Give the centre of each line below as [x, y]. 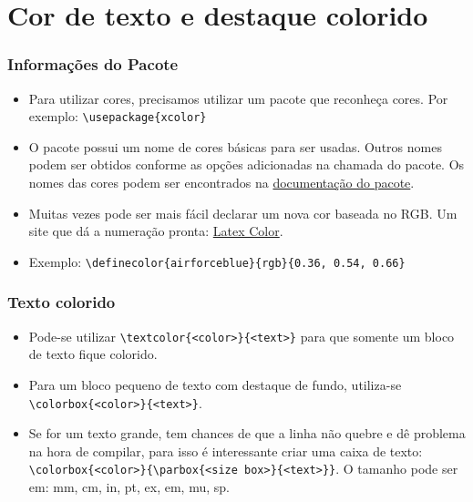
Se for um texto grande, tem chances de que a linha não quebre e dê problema [247, 433]
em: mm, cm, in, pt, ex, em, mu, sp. [129, 487]
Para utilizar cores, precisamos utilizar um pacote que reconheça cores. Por [238, 98]
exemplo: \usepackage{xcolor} [118, 116]
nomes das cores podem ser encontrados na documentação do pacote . [221, 183]
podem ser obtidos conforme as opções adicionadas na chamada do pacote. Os [247, 164]
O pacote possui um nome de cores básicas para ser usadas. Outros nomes [235, 146]
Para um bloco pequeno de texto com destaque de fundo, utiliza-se [215, 384]
